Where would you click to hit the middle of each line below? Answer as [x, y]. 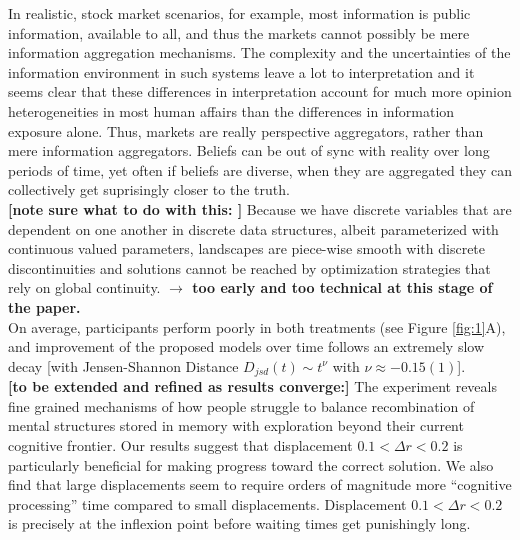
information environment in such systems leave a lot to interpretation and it [241, 71]
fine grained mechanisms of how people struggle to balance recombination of [241, 405]
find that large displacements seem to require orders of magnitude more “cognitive [260, 484]
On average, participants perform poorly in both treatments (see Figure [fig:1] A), [257, 326]
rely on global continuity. [84, 287]
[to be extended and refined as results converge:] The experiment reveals [252, 386]
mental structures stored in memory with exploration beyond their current [236, 425]
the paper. [44, 306]
